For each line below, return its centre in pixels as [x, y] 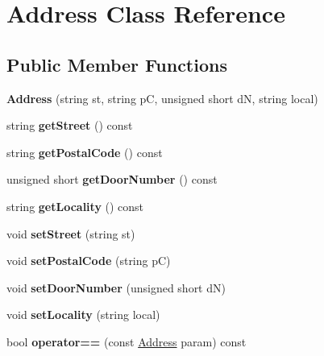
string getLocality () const [75, 206]
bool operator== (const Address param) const [127, 341]
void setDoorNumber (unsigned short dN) [116, 287]
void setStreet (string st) [71, 233]
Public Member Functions [117, 64]
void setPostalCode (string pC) [89, 261]
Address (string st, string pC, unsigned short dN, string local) [162, 98]
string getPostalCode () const [85, 152]
